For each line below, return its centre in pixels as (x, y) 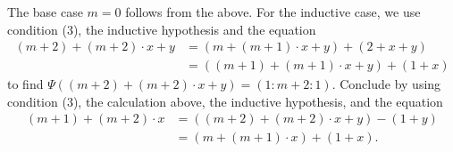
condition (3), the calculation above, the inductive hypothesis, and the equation (225, 101)
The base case (45, 12)
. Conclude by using (386, 84)
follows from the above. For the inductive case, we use (273, 12)
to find (25, 84)
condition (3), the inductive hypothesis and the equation (162, 29)
